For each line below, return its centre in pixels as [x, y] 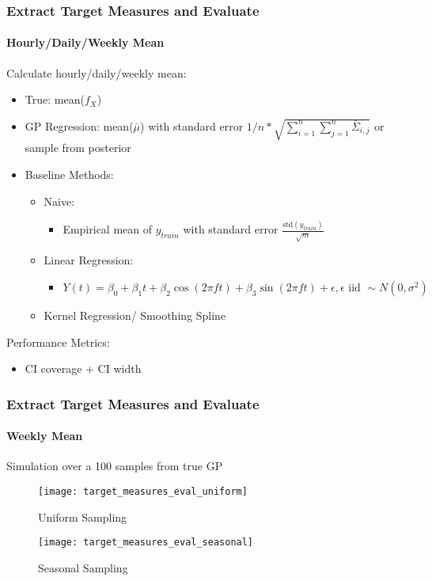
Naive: [59, 201]
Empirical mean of [108, 229]
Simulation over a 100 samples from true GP [115, 466]
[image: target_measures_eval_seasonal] [146, 543]
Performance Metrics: [58, 342]
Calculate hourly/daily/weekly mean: [97, 72]
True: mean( [55, 99]
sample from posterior [78, 148]
